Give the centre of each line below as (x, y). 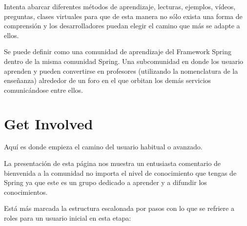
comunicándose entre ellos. (43, 90)
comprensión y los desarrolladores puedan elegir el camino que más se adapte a (122, 26)
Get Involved (49, 123)
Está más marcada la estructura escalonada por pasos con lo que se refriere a (119, 208)
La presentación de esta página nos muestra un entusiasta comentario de (113, 163)
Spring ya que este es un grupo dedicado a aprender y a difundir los (105, 182)
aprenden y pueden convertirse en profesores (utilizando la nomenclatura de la (121, 71)
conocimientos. (26, 192)
